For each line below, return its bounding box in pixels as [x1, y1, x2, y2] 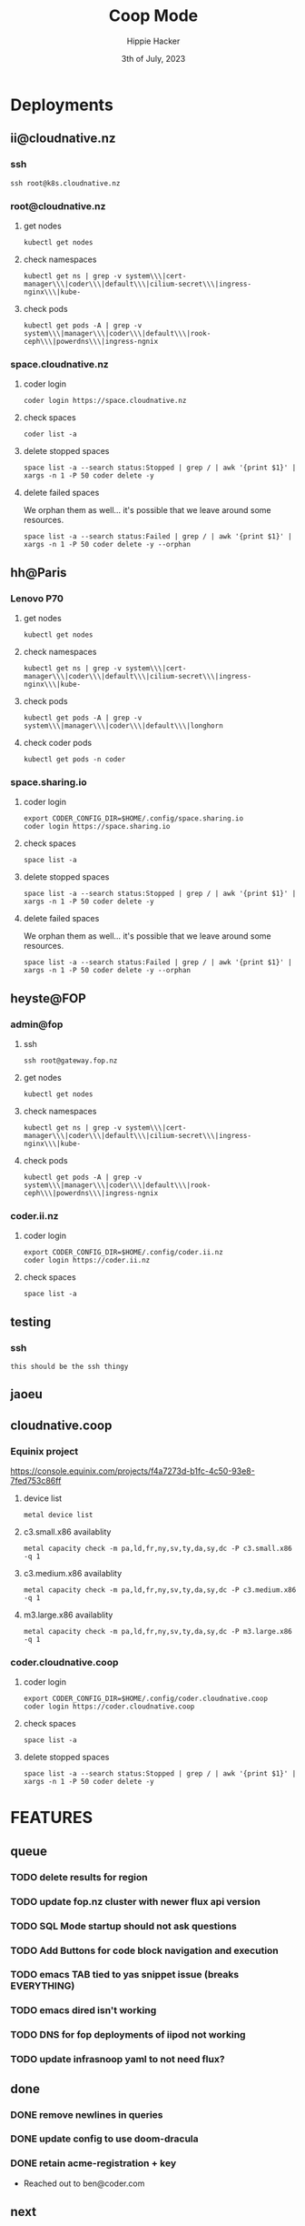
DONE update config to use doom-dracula [10, 2132, 199, 2145]
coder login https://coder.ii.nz [23, 1256, 151, 1265]
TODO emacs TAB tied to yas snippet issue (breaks [10, 1969, 240, 1981]
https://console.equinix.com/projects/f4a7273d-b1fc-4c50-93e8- [10, 1466, 255, 1476]
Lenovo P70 [10, 592, 64, 605]
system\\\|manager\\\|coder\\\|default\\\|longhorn [23, 720, 223, 730]
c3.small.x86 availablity [23, 1526, 112, 1537]
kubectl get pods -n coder [23, 754, 126, 764]
